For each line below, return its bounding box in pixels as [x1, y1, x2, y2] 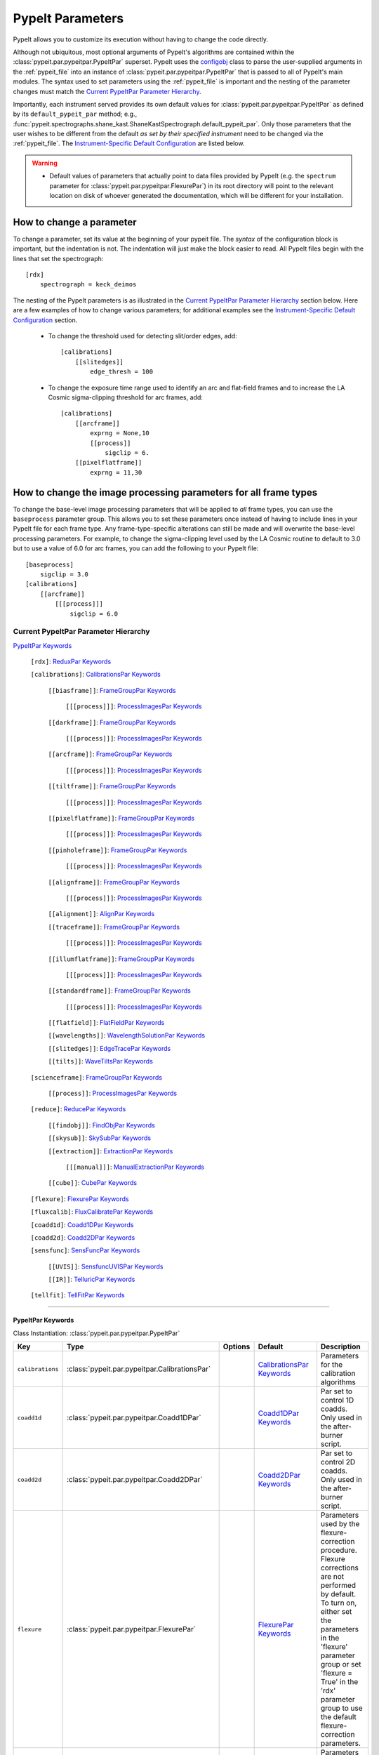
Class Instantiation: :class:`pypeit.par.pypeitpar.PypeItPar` [13, 1329, 180, 1337]
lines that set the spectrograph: [13, 254, 104, 263]
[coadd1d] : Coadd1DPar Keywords [30, 1220, 134, 1228]
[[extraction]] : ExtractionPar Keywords [48, 1146, 173, 1155]
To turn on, [320, 1598, 357, 1608]
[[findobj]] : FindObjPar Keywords [48, 1120, 156, 1130]
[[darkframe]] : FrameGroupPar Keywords [48, 718, 176, 727]
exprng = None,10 [90, 429, 150, 437]
